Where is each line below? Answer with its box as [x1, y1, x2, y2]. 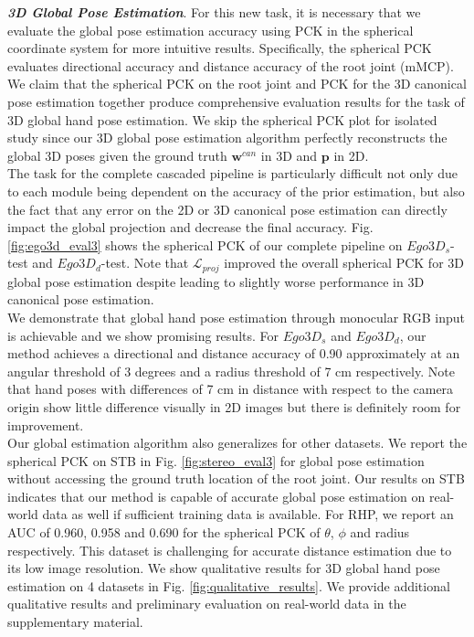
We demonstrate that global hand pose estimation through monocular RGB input [7, 307, 465, 326]
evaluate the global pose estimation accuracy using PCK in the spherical [7, 20, 414, 39]
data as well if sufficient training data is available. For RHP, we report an [42, 504, 454, 524]
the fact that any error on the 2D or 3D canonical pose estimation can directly [7, 199, 448, 218]
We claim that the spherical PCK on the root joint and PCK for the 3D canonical [7, 74, 467, 93]
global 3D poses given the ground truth [7, 145, 227, 165]
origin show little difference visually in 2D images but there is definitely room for [7, 397, 461, 416]
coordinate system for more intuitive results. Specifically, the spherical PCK [7, 38, 432, 58]
